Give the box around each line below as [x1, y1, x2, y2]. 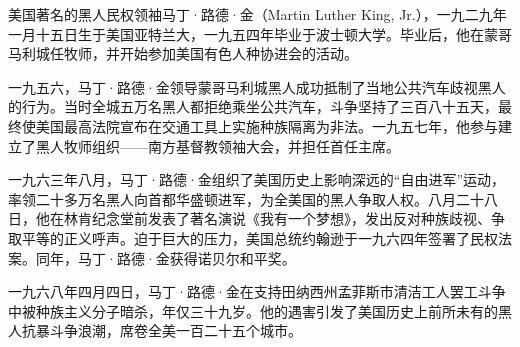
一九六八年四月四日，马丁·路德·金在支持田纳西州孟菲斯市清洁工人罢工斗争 [8, 281, 506, 302]
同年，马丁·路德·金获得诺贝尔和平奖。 [35, 247, 296, 268]
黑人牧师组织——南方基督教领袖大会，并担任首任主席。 [35, 135, 400, 156]
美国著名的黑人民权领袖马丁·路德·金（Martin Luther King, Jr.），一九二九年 [8, 4, 507, 24]
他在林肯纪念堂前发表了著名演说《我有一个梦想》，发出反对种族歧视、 [35, 208, 491, 229]
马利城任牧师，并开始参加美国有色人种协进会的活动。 [8, 43, 358, 64]
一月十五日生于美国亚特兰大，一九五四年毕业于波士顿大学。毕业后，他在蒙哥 [8, 23, 512, 44]
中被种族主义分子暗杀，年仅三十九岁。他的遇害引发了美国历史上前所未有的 [8, 300, 498, 321]
